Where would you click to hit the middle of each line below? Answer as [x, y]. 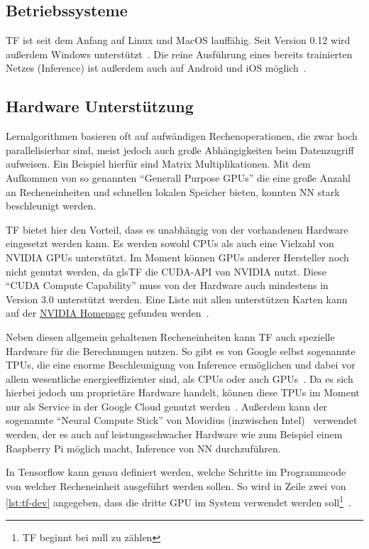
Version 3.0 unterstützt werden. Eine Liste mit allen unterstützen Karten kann [177, 299]
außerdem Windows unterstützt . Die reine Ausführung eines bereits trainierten [179, 54]
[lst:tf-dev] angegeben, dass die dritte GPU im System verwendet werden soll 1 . [178, 501]
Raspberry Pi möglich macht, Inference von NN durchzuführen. [143, 448]
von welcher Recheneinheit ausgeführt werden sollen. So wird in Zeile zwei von [176, 485]
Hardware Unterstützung [100, 106]
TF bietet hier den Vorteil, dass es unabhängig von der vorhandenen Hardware [177, 229]
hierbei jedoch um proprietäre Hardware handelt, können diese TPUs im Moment [183, 392]
